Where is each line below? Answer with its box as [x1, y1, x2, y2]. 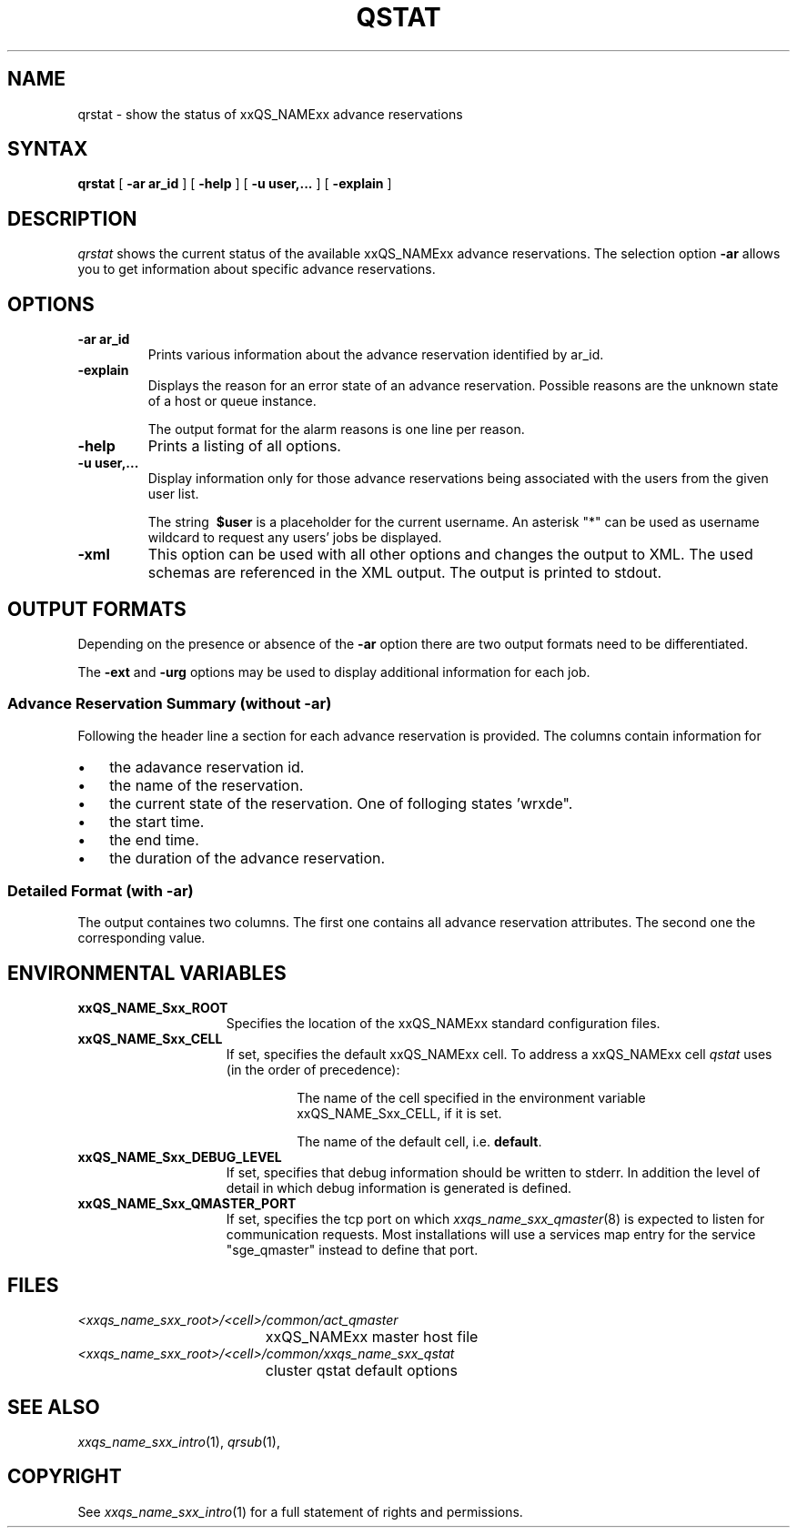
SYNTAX [7, 137, 88, 161]
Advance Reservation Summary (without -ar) [7, 694, 332, 713]
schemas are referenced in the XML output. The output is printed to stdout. [147, 563, 662, 582]
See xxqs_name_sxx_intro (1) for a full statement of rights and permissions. [77, 1503, 523, 1520]
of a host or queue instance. [147, 393, 317, 409]
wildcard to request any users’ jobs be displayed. [147, 530, 442, 546]
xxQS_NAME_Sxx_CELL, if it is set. [297, 1106, 502, 1122]
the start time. [109, 812, 205, 831]
